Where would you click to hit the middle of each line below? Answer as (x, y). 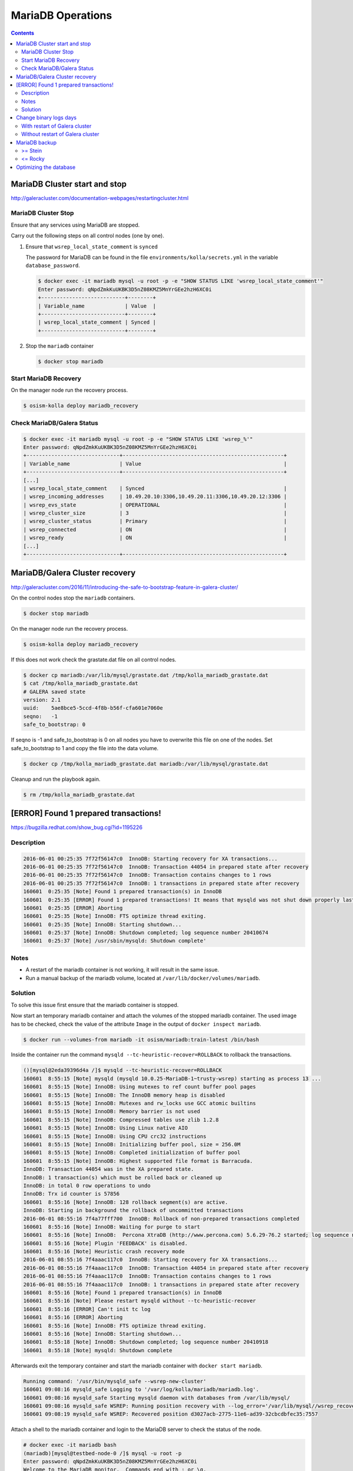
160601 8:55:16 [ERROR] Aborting (73, 1317)
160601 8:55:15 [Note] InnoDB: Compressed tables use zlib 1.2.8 (121, 1120)
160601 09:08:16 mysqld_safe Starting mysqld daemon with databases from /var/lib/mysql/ (157, 1398)
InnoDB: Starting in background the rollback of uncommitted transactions (134, 1210)
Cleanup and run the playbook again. (56, 779)
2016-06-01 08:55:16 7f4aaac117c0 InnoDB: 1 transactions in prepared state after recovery (161, 1284)
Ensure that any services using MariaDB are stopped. (75, 225)
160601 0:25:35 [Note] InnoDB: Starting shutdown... (102, 924)
